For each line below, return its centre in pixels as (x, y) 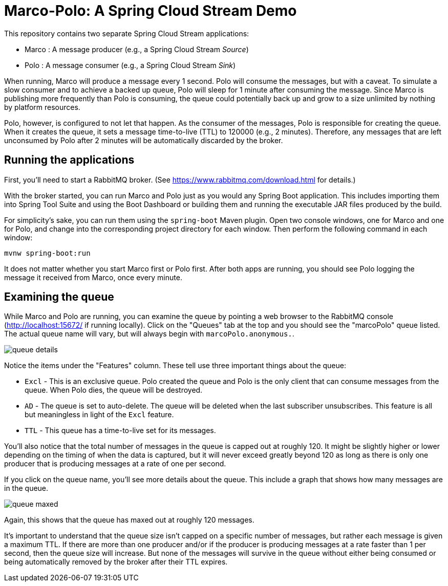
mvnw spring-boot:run (47, 253)
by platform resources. (42, 107)
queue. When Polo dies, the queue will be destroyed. (114, 390)
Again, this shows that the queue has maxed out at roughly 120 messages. (129, 520)
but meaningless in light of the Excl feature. (99, 415)
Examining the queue (59, 297)
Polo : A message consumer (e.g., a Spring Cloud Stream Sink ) (130, 65)
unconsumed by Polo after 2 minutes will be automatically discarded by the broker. (144, 140)
